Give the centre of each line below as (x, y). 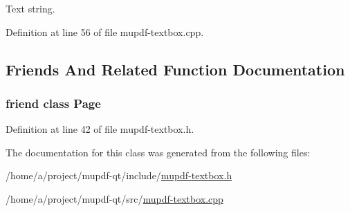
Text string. (30, 8)
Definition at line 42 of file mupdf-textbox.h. (100, 129)
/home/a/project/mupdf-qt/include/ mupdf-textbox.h (119, 175)
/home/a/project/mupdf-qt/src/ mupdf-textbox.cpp (114, 198)
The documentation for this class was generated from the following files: (158, 152)
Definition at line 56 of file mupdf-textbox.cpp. (105, 31)
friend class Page (53, 103)
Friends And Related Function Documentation (175, 69)
